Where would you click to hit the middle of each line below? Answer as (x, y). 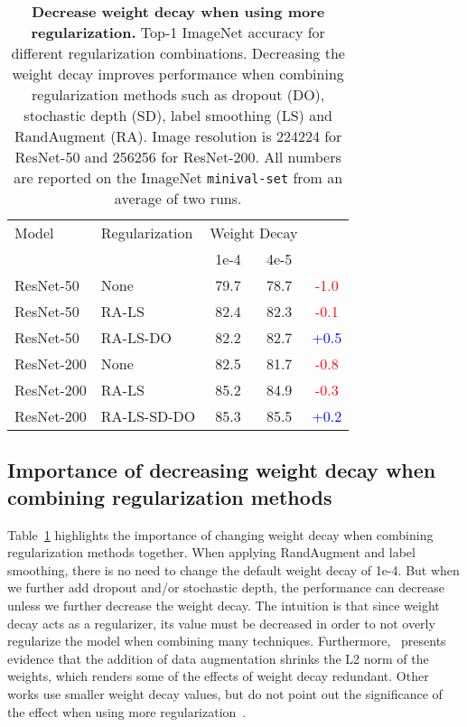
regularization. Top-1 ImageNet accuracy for (178, 32)
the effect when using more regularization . (127, 711)
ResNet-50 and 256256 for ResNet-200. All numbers (178, 157)
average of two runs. (178, 198)
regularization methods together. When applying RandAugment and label (211, 552)
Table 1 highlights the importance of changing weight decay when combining (220, 534)
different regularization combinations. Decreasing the (178, 53)
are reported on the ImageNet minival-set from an (178, 177)
